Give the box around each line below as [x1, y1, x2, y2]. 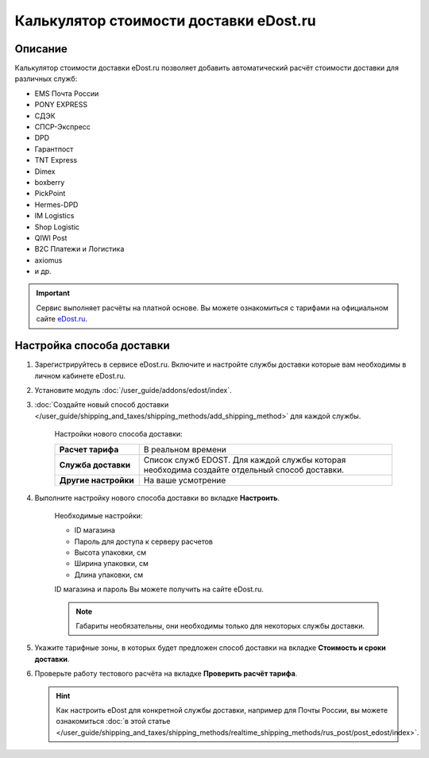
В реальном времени [143, 444, 226, 455]
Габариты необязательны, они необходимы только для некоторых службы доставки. [75, 621, 365, 631]
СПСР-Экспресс [34, 122, 91, 132]
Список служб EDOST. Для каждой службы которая [143, 454, 346, 465]
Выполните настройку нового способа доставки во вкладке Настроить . [34, 493, 280, 502]
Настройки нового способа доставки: [54, 429, 183, 439]
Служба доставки [59, 459, 131, 470]
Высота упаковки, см [74, 548, 147, 557]
